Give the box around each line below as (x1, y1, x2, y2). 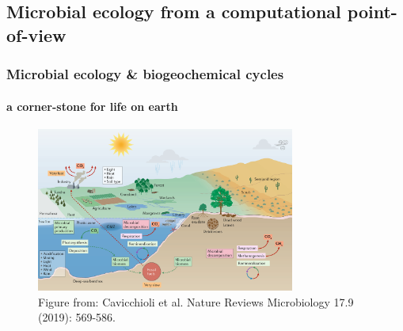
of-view (6, 22, 67, 47)
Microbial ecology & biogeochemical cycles (6, 64, 284, 84)
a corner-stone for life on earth (6, 97, 178, 114)
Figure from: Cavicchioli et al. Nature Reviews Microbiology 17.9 (38, 293, 354, 310)
